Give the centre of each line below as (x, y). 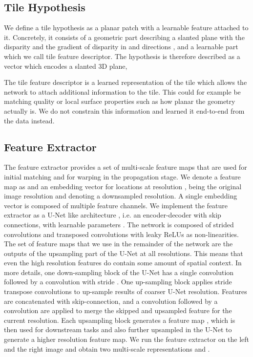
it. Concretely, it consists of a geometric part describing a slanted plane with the (124, 37)
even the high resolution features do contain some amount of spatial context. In (123, 263)
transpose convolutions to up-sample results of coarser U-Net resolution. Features (126, 291)
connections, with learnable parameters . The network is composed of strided (119, 224)
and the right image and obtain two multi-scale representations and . (107, 348)
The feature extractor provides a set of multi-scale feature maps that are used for (126, 167)
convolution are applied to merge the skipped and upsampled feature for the (118, 310)
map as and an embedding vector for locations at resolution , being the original (123, 186)
